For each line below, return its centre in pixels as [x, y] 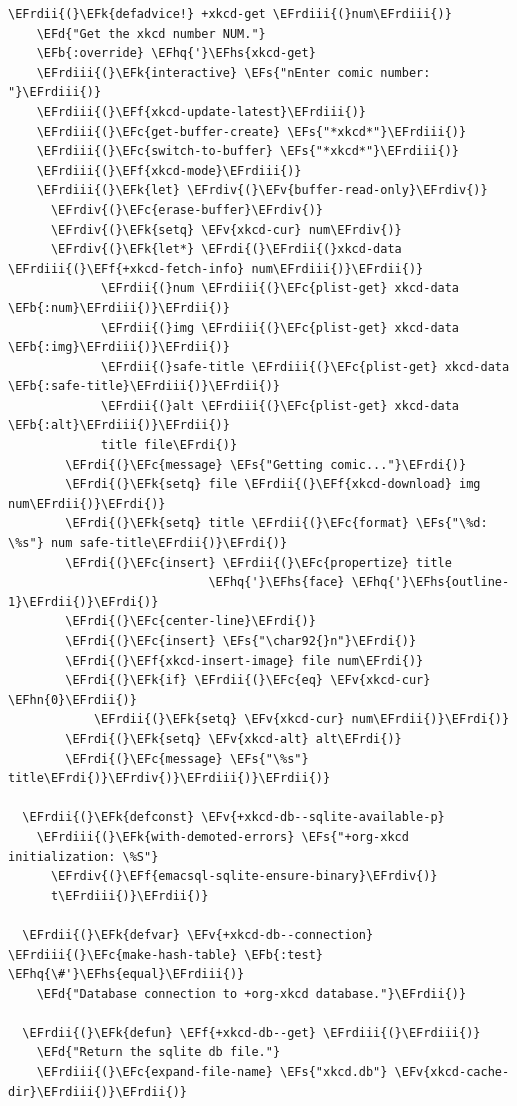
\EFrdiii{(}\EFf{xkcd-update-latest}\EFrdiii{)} [201, 111]
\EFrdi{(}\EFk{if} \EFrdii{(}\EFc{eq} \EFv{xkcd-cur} [248, 680]
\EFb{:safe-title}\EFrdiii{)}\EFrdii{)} [144, 386]
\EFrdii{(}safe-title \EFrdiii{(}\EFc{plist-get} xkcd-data [305, 366]
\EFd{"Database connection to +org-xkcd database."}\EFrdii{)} [251, 993]
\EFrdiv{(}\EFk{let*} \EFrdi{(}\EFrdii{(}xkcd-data [226, 249]
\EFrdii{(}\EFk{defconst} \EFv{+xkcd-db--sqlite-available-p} [233, 817]
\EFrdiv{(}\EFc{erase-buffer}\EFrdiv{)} [186, 209]
